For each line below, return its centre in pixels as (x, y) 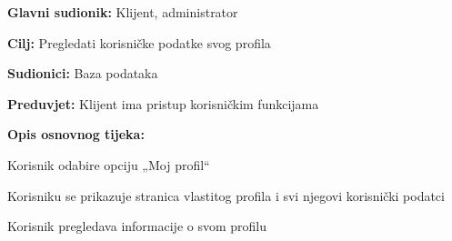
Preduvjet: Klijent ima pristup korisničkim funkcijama (163, 103)
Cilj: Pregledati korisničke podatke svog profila (139, 42)
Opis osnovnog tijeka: (76, 134)
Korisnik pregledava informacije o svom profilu (137, 226)
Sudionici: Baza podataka (83, 73)
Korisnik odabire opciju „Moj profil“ (109, 164)
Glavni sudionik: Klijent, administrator (123, 12)
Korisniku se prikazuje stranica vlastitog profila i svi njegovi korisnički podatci (226, 195)
